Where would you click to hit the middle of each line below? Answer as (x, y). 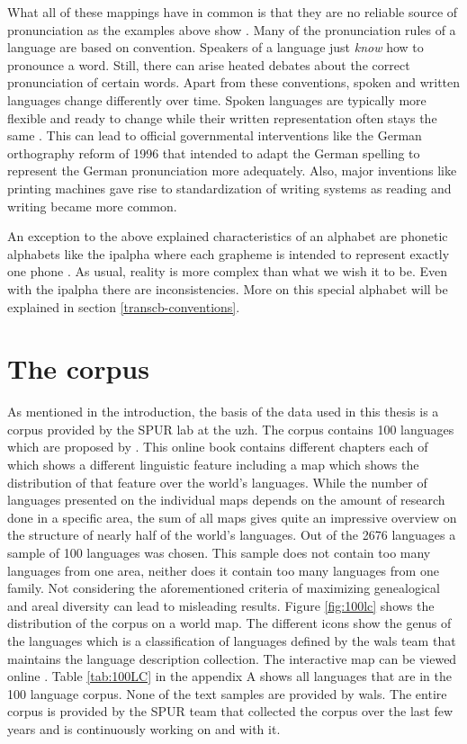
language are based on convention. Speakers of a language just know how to (216, 47)
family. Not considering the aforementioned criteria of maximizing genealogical (224, 588)
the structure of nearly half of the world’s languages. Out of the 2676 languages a (232, 535)
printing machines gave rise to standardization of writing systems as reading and (229, 188)
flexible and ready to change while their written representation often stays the (222, 117)
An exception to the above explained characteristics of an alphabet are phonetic (228, 236)
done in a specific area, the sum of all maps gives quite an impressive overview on (232, 517)
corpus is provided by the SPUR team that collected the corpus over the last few (230, 711)
